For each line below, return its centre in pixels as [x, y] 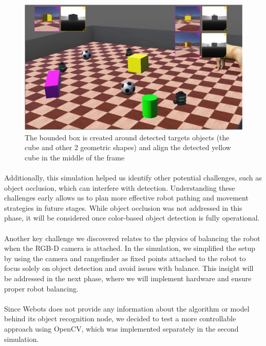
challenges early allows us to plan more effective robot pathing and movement [126, 198]
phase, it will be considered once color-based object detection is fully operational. [132, 218]
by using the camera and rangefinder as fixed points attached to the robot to [125, 258]
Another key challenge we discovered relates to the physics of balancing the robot [132, 238]
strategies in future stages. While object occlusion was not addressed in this [123, 207]
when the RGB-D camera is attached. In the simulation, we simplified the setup [130, 248]
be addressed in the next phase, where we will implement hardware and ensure [128, 278]
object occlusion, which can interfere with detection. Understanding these [120, 187]
